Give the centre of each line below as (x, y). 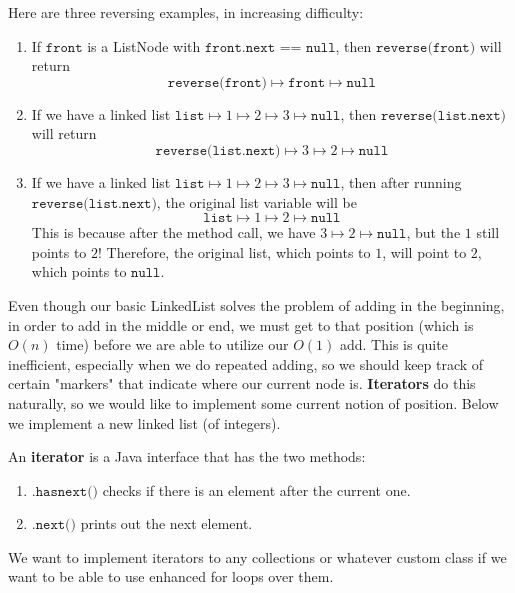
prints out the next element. (166, 523)
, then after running (401, 181)
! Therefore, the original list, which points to (234, 251)
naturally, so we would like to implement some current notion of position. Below (253, 402)
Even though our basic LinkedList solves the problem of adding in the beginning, (256, 304)
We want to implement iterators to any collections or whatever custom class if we (257, 556)
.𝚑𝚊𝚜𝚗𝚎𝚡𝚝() (65, 491)
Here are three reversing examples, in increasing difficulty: (186, 12)
